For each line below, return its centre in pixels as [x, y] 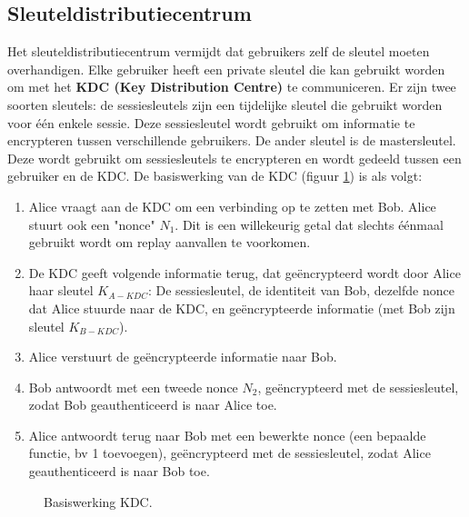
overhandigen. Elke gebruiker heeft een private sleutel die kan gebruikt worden [226, 69]
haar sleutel [61, 290]
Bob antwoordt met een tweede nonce [133, 387]
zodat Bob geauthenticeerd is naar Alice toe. [153, 405]
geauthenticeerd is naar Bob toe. [119, 471]
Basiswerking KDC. [98, 501]
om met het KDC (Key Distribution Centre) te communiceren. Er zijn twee [232, 87]
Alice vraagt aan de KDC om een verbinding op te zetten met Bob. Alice [232, 206]
